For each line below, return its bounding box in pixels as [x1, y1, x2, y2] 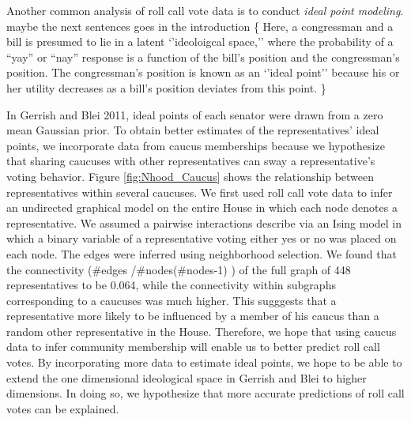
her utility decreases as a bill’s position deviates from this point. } [6, 79, 326, 96]
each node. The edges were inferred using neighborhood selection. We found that [6, 245, 397, 262]
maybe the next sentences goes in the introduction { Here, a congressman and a [6, 17, 394, 34]
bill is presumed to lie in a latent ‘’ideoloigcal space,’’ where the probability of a [6, 33, 394, 50]
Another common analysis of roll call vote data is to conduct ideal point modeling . [6, 2, 404, 18]
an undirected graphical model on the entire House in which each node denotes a [6, 199, 398, 216]
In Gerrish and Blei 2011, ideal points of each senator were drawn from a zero [6, 106, 383, 122]
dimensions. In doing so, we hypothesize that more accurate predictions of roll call [6, 385, 405, 401]
